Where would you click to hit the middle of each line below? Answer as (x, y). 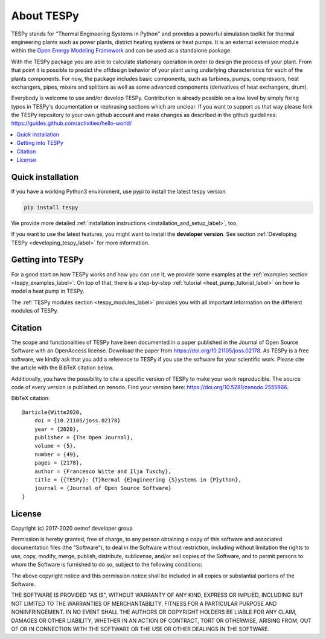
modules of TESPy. (35, 311)
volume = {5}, (55, 446)
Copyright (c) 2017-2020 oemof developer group (72, 528)
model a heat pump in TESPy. (48, 291)
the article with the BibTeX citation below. (62, 367)
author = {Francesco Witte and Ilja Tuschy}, (103, 471)
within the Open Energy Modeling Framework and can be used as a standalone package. (121, 51)
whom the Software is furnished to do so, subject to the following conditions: (107, 565)
